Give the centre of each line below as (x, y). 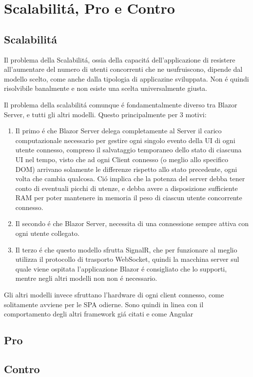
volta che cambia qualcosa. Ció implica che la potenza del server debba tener (130, 178)
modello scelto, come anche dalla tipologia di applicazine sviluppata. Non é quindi (126, 78)
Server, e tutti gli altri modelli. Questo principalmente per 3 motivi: (105, 114)
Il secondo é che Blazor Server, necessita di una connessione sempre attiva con (132, 223)
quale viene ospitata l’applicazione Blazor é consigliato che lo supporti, (121, 268)
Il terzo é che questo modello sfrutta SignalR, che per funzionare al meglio (126, 249)
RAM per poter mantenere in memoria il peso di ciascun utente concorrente (129, 198)
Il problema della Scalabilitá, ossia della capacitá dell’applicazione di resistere (120, 59)
